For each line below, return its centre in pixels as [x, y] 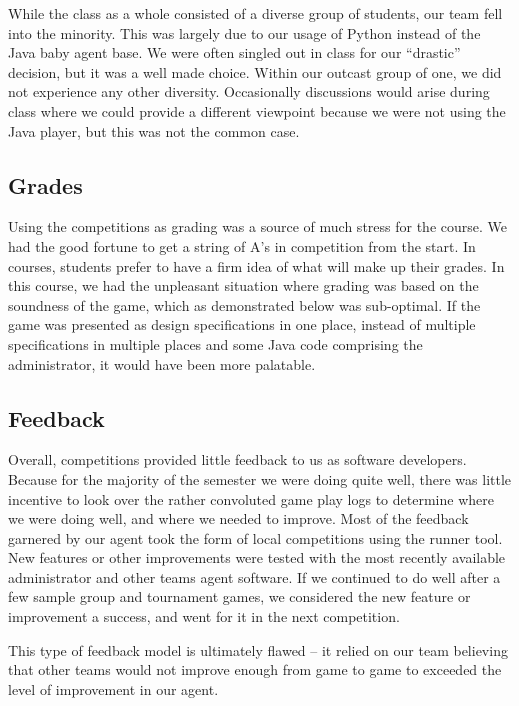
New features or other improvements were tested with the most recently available [257, 557]
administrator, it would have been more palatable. [162, 363]
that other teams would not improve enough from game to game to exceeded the [255, 669]
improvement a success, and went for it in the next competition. [204, 616]
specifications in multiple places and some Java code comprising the [215, 343]
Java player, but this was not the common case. [154, 130]
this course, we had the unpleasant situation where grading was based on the [243, 285]
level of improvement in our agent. [113, 688]
